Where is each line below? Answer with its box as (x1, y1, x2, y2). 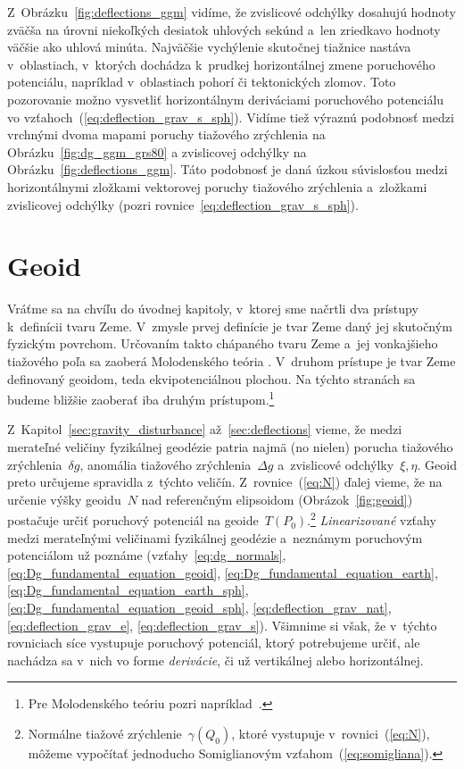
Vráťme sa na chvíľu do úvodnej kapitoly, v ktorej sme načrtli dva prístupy (7, 299, 418, 318)
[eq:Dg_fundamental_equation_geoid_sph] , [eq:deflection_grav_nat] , (7, 598, 392, 617)
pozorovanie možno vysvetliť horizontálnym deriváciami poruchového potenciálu (7, 89, 444, 108)
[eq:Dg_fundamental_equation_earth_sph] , (7, 581, 249, 599)
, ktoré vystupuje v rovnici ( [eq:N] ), (231, 724, 430, 743)
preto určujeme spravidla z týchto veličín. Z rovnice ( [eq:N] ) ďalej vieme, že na (7, 472, 443, 491)
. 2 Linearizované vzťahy (307, 508, 436, 530)
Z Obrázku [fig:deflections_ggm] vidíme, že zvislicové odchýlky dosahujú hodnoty (7, 3, 456, 21)
